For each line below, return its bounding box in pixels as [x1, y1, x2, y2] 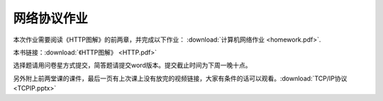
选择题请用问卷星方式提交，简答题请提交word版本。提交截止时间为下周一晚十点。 [13, 61, 252, 70]
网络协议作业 [13, 11, 89, 26]
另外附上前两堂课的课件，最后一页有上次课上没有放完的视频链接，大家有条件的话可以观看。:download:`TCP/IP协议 [13, 74, 348, 83]
